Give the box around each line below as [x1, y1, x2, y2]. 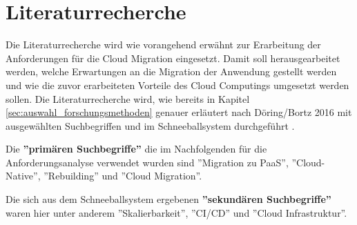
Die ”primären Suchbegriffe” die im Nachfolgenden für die [6, 141, 267, 156]
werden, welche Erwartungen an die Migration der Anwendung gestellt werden [6, 64, 337, 79]
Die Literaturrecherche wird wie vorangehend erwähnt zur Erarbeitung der [6, 37, 321, 52]
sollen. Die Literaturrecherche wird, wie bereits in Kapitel [6, 91, 250, 106]
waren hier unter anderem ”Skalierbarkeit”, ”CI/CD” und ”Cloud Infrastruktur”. [6, 205, 347, 219]
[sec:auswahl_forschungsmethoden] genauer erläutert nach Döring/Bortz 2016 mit [6, 105, 352, 119]
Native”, [6, 168, 41, 183]
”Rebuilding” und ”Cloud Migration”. [44, 168, 202, 183]
